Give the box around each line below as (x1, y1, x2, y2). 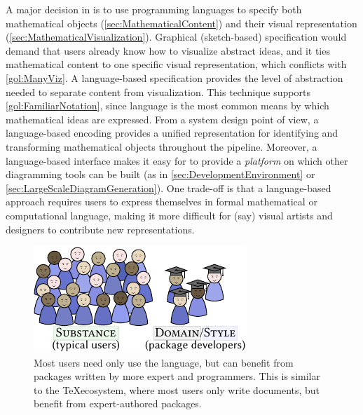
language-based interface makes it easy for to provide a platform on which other (6, 153, 348, 168)
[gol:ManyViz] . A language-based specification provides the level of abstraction (6, 70, 343, 85)
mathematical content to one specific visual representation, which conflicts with (6, 57, 347, 72)
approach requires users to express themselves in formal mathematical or (6, 194, 317, 209)
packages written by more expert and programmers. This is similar (34, 369, 320, 383)
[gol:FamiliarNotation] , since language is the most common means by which (6, 98, 329, 113)
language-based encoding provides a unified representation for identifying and (6, 125, 338, 140)
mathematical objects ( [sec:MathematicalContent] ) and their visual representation (6, 15, 357, 30)
